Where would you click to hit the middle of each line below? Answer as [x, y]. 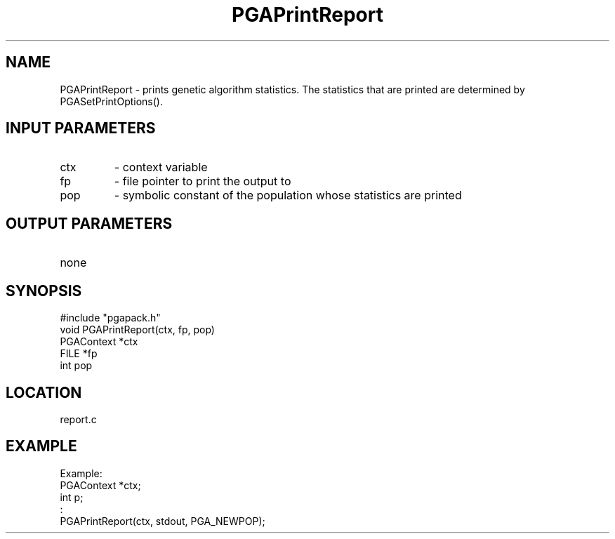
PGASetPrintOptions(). [111, 101]
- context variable [161, 167]
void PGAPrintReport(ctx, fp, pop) [137, 330]
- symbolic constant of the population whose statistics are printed [288, 195]
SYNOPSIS [44, 291]
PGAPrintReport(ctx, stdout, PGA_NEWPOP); [163, 521]
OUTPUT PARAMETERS [89, 223]
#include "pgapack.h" [110, 318]
